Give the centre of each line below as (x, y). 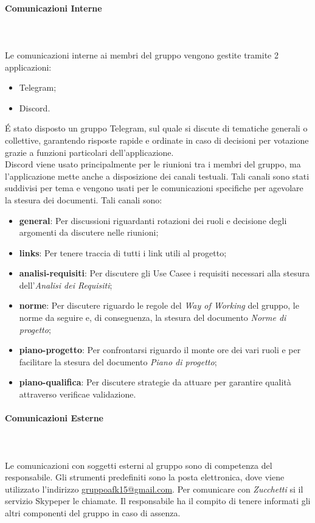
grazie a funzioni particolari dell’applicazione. (89, 152)
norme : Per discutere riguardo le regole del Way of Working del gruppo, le (159, 305)
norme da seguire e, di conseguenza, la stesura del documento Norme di (153, 318)
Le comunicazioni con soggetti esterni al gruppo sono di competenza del (139, 465)
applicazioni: (28, 67)
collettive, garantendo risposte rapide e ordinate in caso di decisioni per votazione (157, 140)
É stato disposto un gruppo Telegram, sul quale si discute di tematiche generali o (156, 128)
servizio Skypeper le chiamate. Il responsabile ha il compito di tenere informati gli (158, 501)
